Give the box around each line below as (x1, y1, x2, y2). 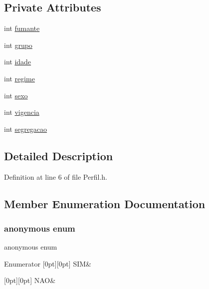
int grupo (4, 39, 32, 50)
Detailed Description (4, 148, 113, 163)
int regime (4, 73, 35, 83)
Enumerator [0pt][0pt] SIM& (4, 258, 91, 269)
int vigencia (4, 107, 39, 117)
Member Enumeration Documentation (4, 196, 206, 211)
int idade (4, 56, 31, 67)
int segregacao (4, 123, 47, 134)
